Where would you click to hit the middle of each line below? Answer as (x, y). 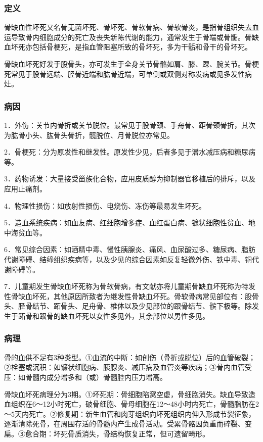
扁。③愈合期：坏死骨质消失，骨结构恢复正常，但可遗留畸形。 (107, 433)
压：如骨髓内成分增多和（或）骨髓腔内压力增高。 (85, 377)
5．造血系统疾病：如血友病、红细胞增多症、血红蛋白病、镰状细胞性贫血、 (126, 223)
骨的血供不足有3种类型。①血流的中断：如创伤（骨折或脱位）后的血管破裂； (130, 357)
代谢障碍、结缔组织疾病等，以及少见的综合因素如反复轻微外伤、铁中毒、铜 (128, 259)
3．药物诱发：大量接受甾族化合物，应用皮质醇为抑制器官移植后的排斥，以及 (130, 179)
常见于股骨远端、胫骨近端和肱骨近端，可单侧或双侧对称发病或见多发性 (128, 73)
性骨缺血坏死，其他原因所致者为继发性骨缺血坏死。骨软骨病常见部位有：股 (128, 296)
